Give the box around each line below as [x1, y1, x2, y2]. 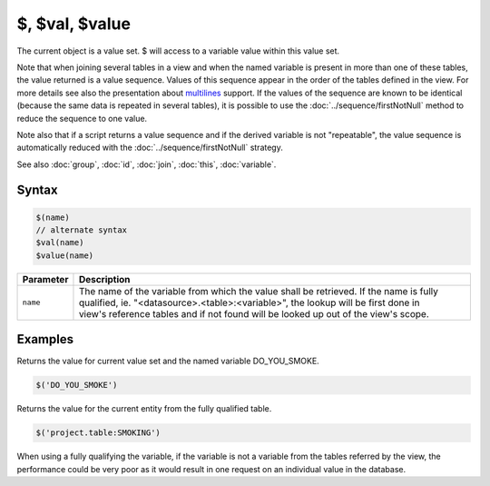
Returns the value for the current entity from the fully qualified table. [16, 403, 272, 414]
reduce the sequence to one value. [16, 113, 148, 124]
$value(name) [35, 250, 94, 261]
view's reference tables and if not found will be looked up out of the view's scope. [78, 307, 430, 320]
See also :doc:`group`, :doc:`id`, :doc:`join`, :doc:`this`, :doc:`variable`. [16, 159, 277, 170]
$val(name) [35, 237, 84, 248]
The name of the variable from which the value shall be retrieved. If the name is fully [78, 284, 439, 297]
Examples [16, 332, 74, 347]
